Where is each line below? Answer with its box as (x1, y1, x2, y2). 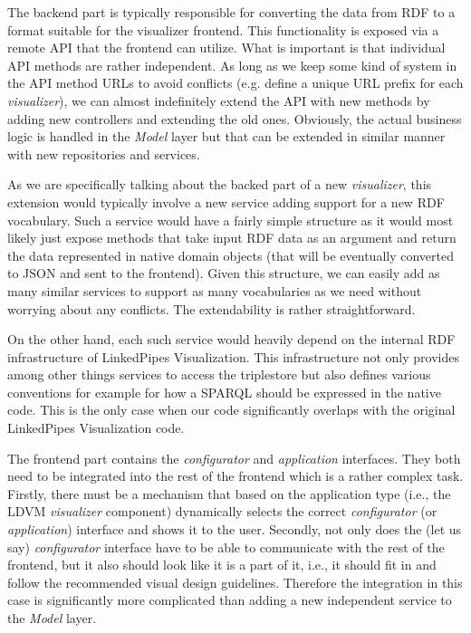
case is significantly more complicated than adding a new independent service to (7, 590, 452, 609)
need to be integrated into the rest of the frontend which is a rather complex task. (7, 466, 464, 485)
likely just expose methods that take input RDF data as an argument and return (7, 228, 457, 247)
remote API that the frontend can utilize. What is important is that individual (7, 38, 446, 57)
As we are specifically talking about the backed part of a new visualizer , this (7, 175, 432, 194)
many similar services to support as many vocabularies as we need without (7, 281, 422, 300)
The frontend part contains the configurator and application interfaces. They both (7, 448, 461, 467)
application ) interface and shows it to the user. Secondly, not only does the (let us (7, 520, 462, 539)
